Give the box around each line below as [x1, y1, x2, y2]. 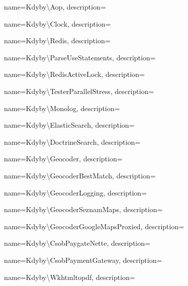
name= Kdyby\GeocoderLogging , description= [4, 187, 147, 198]
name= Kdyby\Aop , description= [4, 2, 106, 12]
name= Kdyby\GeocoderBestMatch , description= [4, 170, 156, 180]
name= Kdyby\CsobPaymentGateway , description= [4, 254, 162, 265]
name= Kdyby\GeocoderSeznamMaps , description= [4, 204, 163, 215]
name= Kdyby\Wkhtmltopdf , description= [4, 271, 135, 282]
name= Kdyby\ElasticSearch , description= [4, 120, 135, 130]
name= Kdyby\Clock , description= [4, 18, 111, 29]
